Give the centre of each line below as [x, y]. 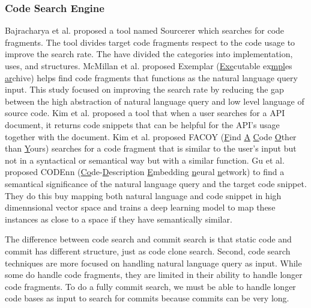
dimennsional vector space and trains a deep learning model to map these [140, 207]
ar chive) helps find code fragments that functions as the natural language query [151, 77]
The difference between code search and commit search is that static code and [148, 239]
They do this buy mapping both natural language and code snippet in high [143, 195]
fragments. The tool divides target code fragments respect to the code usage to [150, 42]
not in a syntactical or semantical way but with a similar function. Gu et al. [145, 160]
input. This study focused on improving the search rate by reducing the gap [144, 89]
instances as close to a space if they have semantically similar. [119, 219]
